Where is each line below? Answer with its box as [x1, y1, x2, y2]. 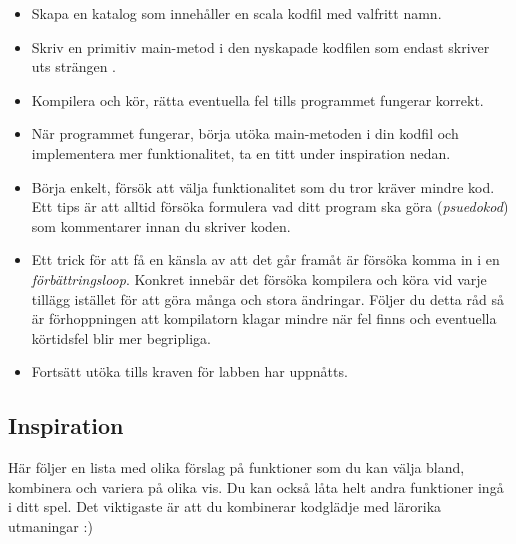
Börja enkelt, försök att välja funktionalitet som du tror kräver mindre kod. [31, 176, 495, 197]
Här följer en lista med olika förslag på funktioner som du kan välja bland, [8, 457, 465, 478]
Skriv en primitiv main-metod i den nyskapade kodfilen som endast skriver [31, 36, 490, 57]
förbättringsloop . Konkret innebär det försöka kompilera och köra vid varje [31, 268, 487, 289]
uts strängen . [31, 56, 116, 77]
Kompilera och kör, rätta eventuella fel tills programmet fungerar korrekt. [31, 89, 484, 110]
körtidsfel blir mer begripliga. [31, 327, 211, 348]
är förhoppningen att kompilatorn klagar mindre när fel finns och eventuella [31, 308, 497, 329]
